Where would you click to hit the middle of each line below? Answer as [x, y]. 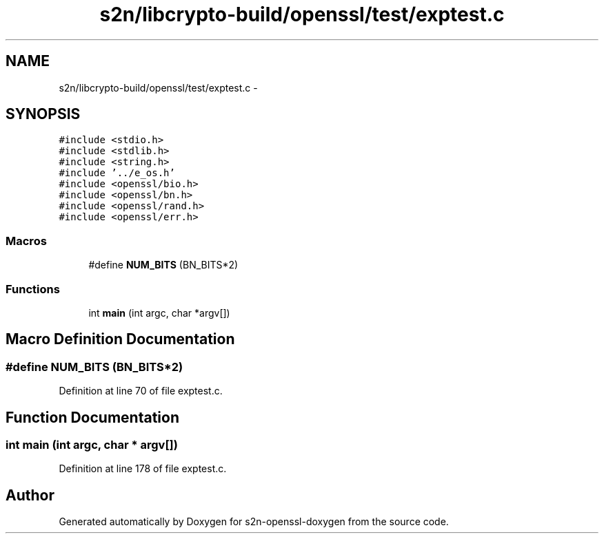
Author [30, 495]
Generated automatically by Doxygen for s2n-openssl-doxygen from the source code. [254, 522]
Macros [26, 241]
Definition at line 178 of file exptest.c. [143, 469]
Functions [33, 289]
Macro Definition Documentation [120, 339]
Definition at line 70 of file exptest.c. [141, 391]
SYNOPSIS [43, 114]
